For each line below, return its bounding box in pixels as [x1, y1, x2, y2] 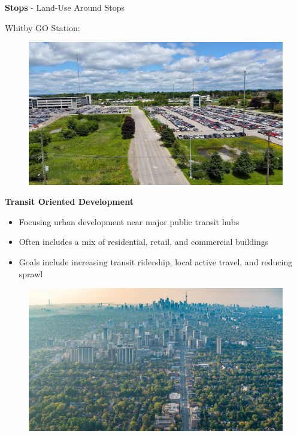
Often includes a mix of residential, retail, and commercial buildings [19, 235, 269, 248]
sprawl [19, 267, 43, 280]
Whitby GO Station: [5, 21, 80, 34]
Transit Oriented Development [5, 195, 134, 208]
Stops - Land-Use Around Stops [5, 1, 125, 13]
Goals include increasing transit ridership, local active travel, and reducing [19, 256, 293, 268]
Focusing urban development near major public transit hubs [19, 215, 240, 228]
